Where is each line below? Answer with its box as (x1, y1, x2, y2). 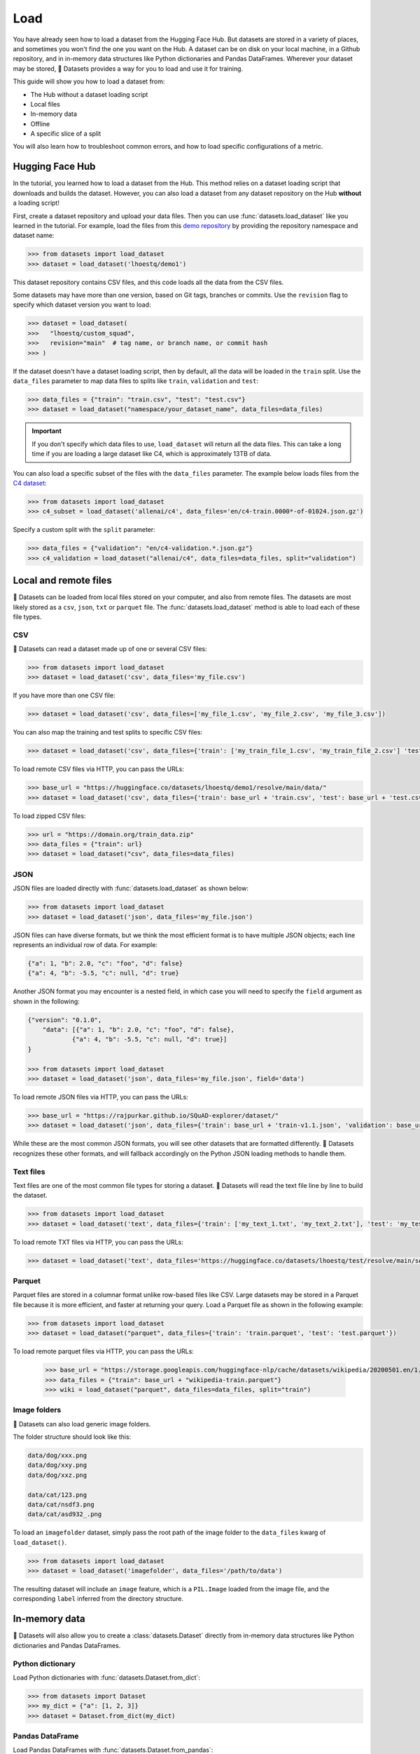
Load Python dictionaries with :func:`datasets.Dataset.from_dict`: (13, 1673, 201, 1682)
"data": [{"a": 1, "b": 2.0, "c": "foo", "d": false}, (42, 1026, 234, 1034)
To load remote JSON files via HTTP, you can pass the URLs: (13, 1093, 188, 1102)
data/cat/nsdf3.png (27, 1500, 94, 1508)
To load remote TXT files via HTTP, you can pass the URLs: (13, 1238, 183, 1246)
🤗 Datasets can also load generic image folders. (13, 1419, 151, 1428)
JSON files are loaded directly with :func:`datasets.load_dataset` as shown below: (13, 884, 248, 892)
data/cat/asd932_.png (27, 1511, 102, 1518)
